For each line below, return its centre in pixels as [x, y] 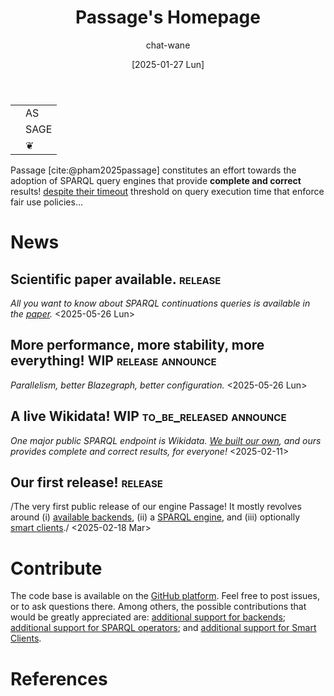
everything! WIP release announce [113, 361]
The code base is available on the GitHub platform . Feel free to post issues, [165, 596]
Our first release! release [86, 482]
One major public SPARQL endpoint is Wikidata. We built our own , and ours [166, 440]
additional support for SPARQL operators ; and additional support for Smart [163, 628]
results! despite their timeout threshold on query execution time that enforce [167, 191]
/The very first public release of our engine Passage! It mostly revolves [156, 507]
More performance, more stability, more [137, 345]
